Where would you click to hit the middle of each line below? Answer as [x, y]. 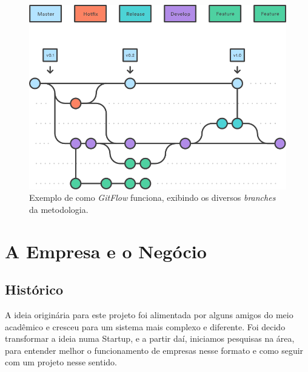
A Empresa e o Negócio [106, 251]
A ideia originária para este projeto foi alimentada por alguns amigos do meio [149, 315]
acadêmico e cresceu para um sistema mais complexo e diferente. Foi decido [145, 326]
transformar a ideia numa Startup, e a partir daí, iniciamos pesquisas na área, [150, 338]
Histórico [34, 289]
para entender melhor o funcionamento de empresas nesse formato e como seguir [154, 350]
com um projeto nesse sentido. [61, 362]
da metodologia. [59, 209]
